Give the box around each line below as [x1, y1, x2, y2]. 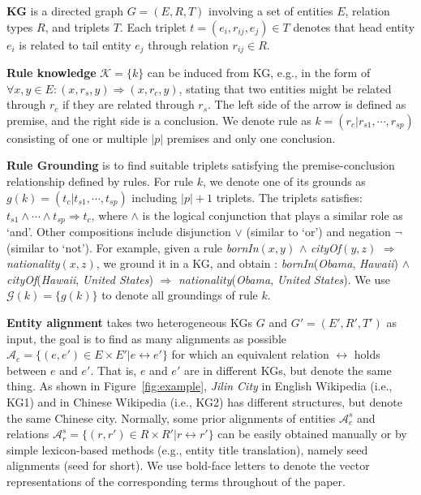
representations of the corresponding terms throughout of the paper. [6, 472, 346, 489]
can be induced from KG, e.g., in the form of [147, 64, 371, 81]
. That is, [90, 361, 137, 378]
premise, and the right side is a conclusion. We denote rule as [6, 111, 311, 128]
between [6, 361, 47, 378]
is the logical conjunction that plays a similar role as [142, 206, 403, 223]
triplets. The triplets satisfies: [216, 188, 363, 205]
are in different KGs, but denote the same [183, 361, 392, 378]
